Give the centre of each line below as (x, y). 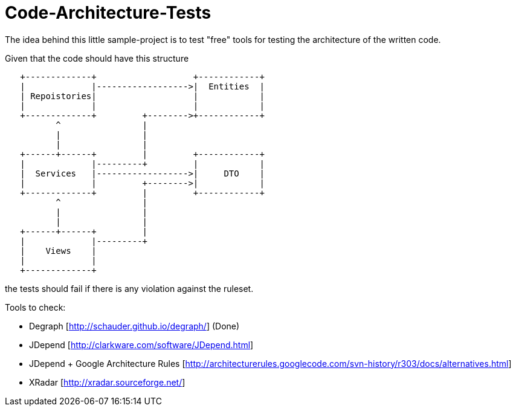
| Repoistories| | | (142, 96)
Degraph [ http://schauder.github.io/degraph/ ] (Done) (134, 326)
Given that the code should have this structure (97, 58)
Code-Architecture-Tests (108, 13)
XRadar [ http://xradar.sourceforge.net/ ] (107, 382)
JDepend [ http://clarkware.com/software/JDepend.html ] (141, 345)
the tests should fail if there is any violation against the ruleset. (129, 288)
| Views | (58, 251)
